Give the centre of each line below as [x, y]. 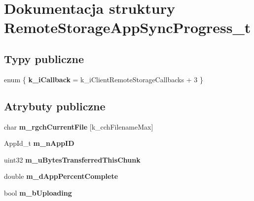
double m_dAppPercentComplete [61, 176]
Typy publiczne [44, 58]
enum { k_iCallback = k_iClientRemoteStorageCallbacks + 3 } [104, 79]
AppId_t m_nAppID [39, 143]
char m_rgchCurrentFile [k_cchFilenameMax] [79, 126]
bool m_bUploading [38, 192]
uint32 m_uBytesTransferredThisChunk [72, 159]
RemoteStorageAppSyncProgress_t [127, 27]
